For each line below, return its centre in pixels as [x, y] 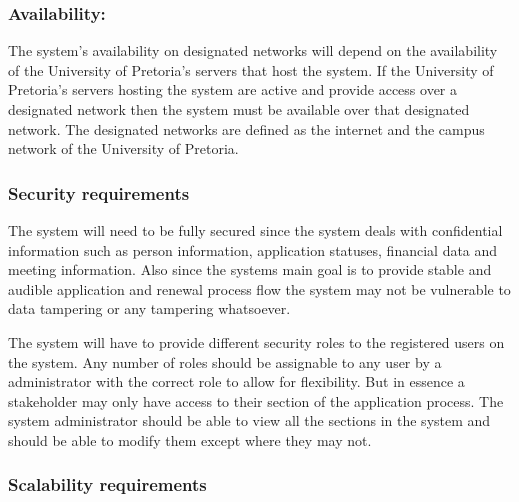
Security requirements [99, 192]
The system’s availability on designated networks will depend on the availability [253, 50]
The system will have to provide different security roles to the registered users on [256, 341]
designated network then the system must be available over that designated [239, 109]
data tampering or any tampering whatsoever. [149, 308]
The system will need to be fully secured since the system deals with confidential [255, 230]
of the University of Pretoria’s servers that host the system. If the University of [251, 69]
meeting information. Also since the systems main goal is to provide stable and [250, 269]
